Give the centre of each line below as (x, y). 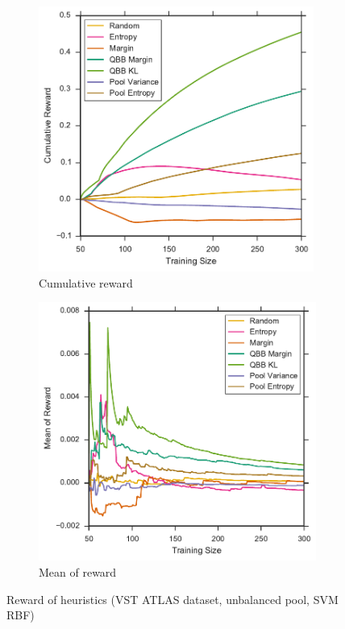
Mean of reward (78, 572)
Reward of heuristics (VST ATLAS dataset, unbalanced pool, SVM (172, 599)
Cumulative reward (86, 282)
